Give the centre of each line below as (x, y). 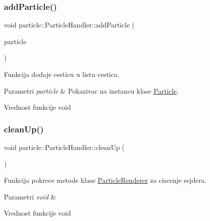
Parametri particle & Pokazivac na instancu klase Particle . (91, 90)
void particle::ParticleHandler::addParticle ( (69, 25)
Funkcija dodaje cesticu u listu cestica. (62, 74)
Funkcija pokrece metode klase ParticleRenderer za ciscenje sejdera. (105, 180)
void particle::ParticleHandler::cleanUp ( (64, 147)
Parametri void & (30, 196)
